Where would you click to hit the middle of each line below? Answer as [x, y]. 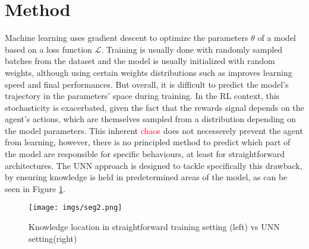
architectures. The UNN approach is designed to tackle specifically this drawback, [154, 165]
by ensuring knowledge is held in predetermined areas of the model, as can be [146, 177]
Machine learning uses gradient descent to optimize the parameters [127, 38]
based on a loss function [48, 49]
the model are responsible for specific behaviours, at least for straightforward [145, 154]
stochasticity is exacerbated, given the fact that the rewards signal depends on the [154, 107]
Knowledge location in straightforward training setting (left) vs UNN [154, 227]
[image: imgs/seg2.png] [75, 208]
